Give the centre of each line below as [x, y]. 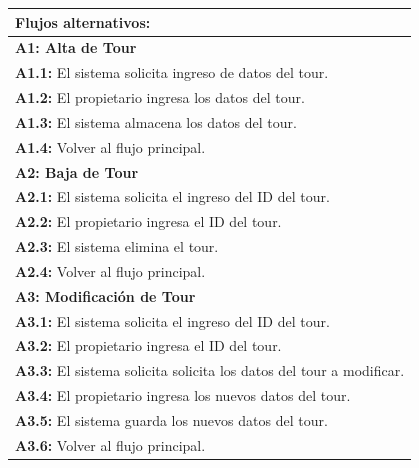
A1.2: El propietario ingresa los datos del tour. [160, 97]
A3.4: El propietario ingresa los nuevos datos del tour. [183, 395]
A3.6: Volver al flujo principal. [110, 444]
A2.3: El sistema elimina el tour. [117, 246]
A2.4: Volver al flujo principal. [110, 270]
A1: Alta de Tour [76, 47]
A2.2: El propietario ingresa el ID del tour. [148, 221]
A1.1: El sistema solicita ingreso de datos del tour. [172, 72]
